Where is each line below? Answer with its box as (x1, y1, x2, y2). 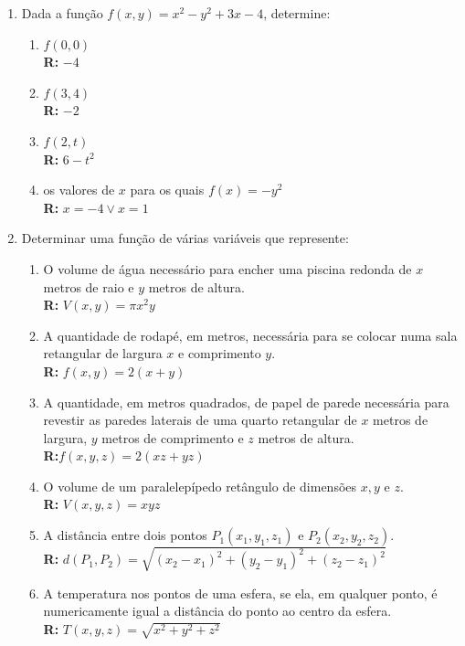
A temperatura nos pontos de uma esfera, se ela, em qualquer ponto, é (43, 583, 438, 602)
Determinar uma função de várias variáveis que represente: (21, 228, 349, 248)
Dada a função (21, 4, 103, 22)
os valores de (43, 180, 115, 199)
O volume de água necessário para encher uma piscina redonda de (43, 259, 412, 278)
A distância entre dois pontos (43, 525, 207, 545)
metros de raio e (43, 277, 134, 296)
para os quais (130, 180, 205, 199)
